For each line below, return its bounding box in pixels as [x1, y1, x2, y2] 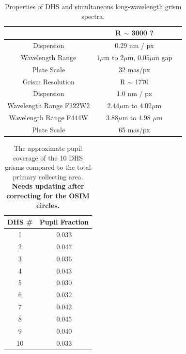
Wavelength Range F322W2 [7, 100, 90, 111]
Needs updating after [12, 181, 84, 191]
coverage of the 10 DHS [13, 152, 83, 162]
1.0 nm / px [116, 88, 152, 98]
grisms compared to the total [5, 162, 91, 172]
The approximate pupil [14, 143, 82, 153]
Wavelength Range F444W [9, 113, 88, 123]
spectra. [81, 11, 105, 21]
